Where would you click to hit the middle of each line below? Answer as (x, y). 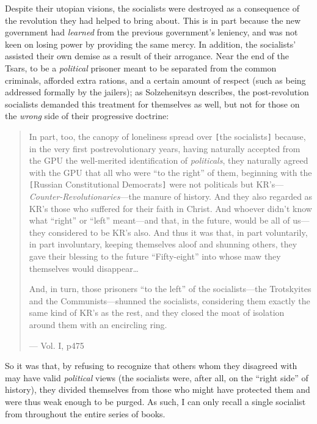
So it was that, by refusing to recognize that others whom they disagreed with (151, 366)
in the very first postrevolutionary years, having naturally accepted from (165, 148)
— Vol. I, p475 (56, 345)
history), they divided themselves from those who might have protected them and (158, 389)
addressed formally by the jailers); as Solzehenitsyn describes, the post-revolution (157, 92)
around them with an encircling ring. (98, 324)
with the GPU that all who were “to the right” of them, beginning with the (170, 172)
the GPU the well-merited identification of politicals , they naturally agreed (169, 160)
